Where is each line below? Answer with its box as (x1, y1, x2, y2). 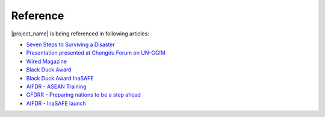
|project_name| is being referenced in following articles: (11, 30, 150, 37)
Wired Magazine (26, 58, 67, 65)
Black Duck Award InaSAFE (26, 74, 94, 82)
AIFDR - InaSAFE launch (26, 100, 87, 107)
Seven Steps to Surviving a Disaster (26, 41, 115, 48)
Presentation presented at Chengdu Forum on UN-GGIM (26, 49, 166, 56)
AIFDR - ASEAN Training (26, 83, 87, 90)
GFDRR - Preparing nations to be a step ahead (26, 91, 141, 98)
